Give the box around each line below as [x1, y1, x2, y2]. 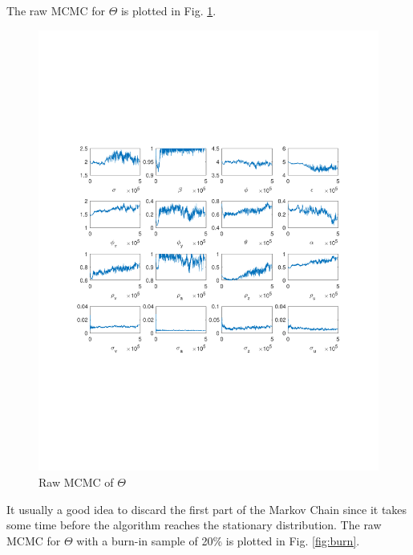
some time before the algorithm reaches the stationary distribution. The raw [6, 516, 382, 533]
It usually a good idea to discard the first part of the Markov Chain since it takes [6, 500, 407, 517]
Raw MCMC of [38, 474, 114, 491]
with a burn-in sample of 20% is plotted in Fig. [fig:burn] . [76, 532, 360, 549]
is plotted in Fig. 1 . [120, 2, 217, 18]
